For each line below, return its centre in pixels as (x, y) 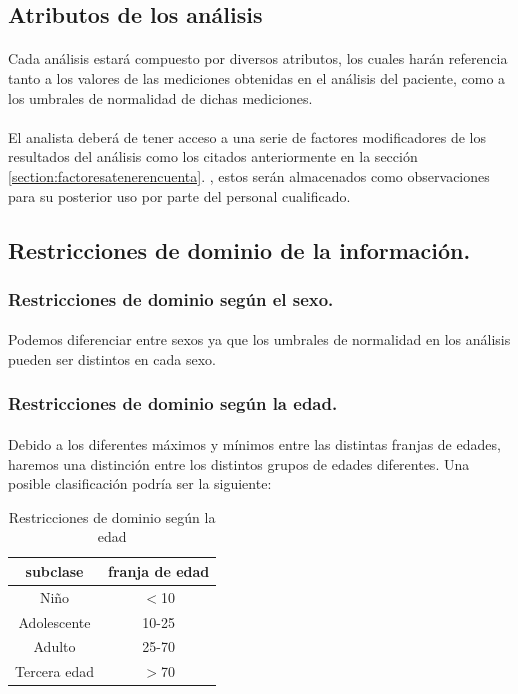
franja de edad (159, 570)
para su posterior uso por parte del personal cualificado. (179, 195)
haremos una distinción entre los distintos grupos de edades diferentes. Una (239, 463)
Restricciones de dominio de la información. (239, 249)
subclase (54, 570)
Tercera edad (55, 671)
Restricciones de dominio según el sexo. (171, 298)
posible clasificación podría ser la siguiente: (140, 483)
